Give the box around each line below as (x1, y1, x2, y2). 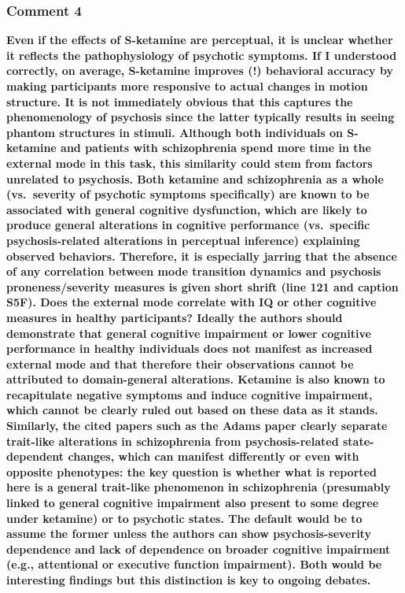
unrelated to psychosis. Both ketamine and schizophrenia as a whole (6, 170, 384, 187)
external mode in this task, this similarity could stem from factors (6, 154, 373, 171)
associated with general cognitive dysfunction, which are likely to (6, 201, 367, 217)
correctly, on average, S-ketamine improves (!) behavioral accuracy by (6, 62, 393, 79)
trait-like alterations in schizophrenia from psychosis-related (6, 432, 339, 449)
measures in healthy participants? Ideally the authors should (6, 309, 343, 325)
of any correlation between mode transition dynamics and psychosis (6, 263, 381, 280)
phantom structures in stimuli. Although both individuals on (6, 124, 343, 140)
